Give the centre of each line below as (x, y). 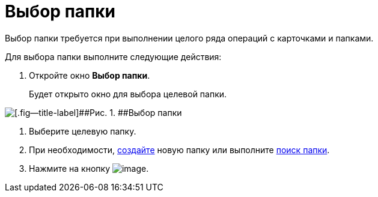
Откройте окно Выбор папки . (90, 75)
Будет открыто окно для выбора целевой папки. (128, 94)
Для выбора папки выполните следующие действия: (113, 56)
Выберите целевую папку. (83, 131)
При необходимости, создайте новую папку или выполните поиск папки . (179, 150)
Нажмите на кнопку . (89, 168)
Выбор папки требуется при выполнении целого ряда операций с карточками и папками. (189, 38)
